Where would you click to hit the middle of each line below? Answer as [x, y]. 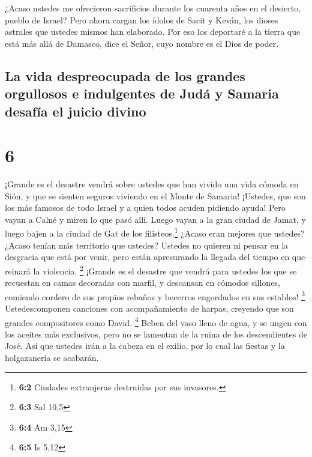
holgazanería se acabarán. [52, 357]
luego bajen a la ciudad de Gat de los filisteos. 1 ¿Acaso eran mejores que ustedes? [155, 232]
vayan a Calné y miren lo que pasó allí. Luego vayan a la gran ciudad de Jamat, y [155, 219]
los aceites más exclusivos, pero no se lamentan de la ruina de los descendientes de [156, 334]
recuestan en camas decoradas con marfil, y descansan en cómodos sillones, [142, 283]
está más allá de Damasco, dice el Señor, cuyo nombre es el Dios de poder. [142, 43]
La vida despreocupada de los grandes [125, 75]
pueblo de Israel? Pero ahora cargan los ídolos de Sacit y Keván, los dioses [142, 20]
